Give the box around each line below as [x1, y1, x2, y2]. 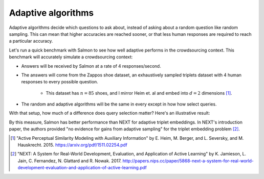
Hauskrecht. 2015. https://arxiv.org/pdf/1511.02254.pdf [18, 142, 128, 148]
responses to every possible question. [21, 79, 98, 85]
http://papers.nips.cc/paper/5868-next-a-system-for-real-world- [122, 157, 254, 164]
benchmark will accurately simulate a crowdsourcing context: [9, 54, 133, 60]
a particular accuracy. [9, 38, 53, 44]
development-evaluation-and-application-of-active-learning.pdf [18, 165, 147, 171]
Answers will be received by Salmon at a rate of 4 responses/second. [21, 63, 161, 69]
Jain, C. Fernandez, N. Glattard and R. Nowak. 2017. [18, 157, 122, 164]
